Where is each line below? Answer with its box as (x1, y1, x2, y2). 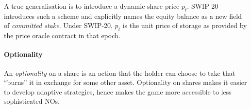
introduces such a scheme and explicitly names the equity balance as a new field (4, 11, 242, 21)
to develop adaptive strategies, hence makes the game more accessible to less (4, 86, 232, 96)
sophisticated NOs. (4, 96, 60, 106)
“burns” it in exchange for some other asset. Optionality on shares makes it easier (4, 77, 247, 87)
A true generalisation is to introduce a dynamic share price (4, 1, 180, 11)
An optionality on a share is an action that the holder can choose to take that (4, 68, 235, 78)
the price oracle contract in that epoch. (4, 30, 120, 41)
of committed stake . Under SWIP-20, (4, 20, 113, 30)
